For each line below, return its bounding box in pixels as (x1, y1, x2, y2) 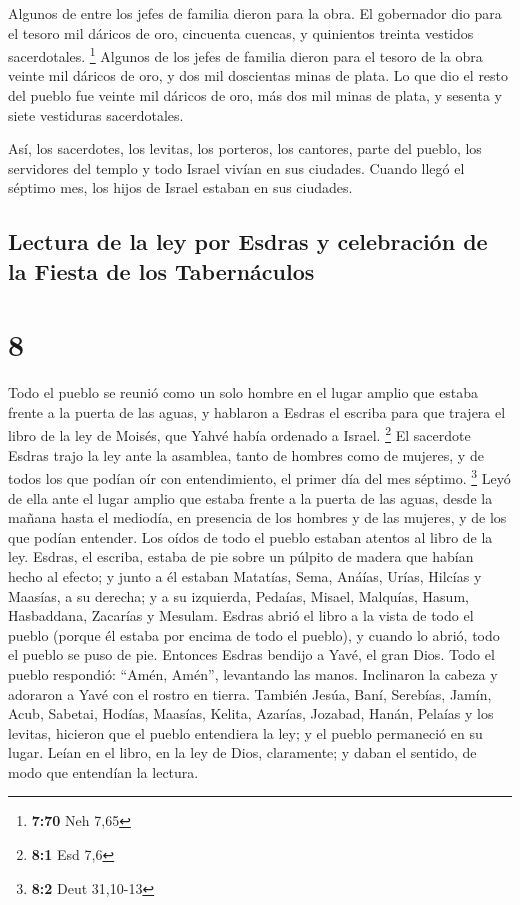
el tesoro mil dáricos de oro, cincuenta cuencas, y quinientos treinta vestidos (8, 22, 474, 43)
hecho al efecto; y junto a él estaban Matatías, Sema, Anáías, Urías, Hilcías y (8, 565, 482, 586)
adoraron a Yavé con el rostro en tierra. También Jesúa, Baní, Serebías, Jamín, (8, 683, 492, 704)
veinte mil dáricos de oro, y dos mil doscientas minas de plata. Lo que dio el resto (8, 65, 509, 86)
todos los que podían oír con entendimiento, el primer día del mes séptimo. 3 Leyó (8, 465, 511, 488)
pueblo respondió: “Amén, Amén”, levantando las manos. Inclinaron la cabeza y (8, 663, 498, 684)
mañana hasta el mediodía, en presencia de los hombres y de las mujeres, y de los (8, 507, 507, 528)
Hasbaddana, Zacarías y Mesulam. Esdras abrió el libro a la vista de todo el (8, 605, 474, 626)
